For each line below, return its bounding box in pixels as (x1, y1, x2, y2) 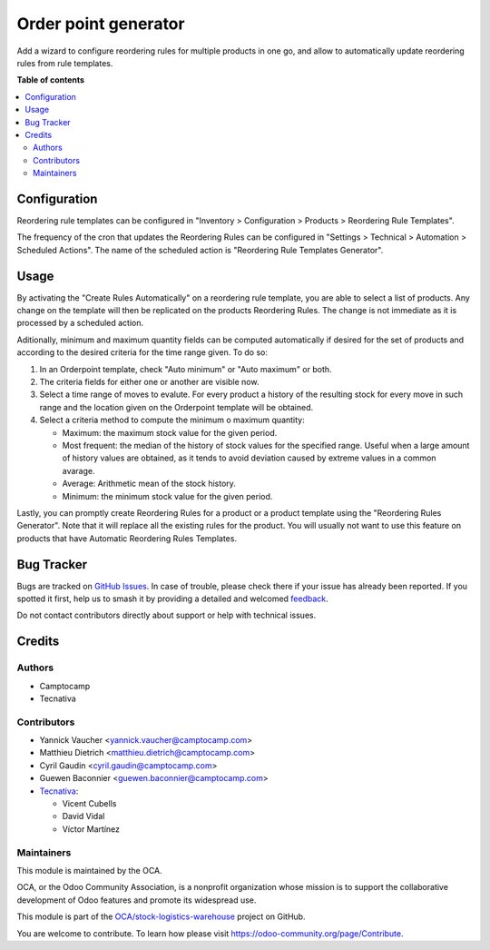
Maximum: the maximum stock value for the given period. (62, 427, 278, 438)
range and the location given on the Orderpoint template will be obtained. (39, 401, 314, 412)
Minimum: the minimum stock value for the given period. (62, 490, 273, 501)
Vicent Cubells (62, 798, 117, 809)
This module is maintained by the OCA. (16, 865, 162, 876)
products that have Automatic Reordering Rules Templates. (16, 532, 238, 544)
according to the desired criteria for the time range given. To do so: (16, 347, 268, 358)
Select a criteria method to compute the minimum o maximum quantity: (39, 414, 305, 426)
